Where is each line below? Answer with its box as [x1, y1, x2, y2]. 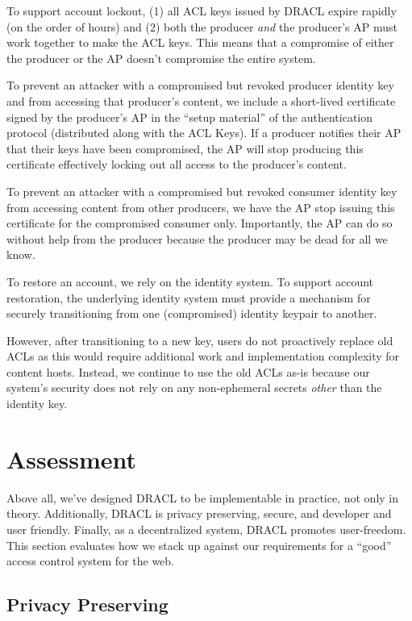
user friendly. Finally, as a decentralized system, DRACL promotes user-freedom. [6, 520, 406, 537]
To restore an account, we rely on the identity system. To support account [6, 273, 374, 290]
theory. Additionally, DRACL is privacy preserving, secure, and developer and [6, 505, 392, 522]
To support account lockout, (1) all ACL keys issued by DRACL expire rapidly [6, 2, 397, 19]
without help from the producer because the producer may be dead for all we [6, 230, 388, 247]
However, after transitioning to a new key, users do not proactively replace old [6, 331, 393, 348]
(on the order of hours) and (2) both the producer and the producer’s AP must [6, 18, 397, 35]
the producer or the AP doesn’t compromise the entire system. [6, 49, 316, 66]
